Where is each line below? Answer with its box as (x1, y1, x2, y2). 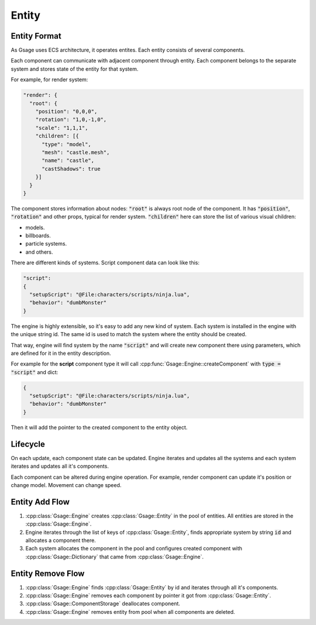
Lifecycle (11, 439, 45, 449)
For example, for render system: (11, 76, 88, 83)
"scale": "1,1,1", (35, 125, 88, 131)
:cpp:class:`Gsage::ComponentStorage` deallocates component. (25, 600, 181, 607)
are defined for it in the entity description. (11, 350, 111, 357)
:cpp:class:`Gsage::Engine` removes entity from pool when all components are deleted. (25, 608, 235, 615)
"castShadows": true (42, 165, 101, 172)
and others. (25, 248, 53, 255)
